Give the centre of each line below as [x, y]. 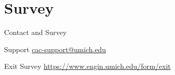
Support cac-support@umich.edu [55, 49]
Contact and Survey [36, 32]
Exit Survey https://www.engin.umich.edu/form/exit [87, 66]
